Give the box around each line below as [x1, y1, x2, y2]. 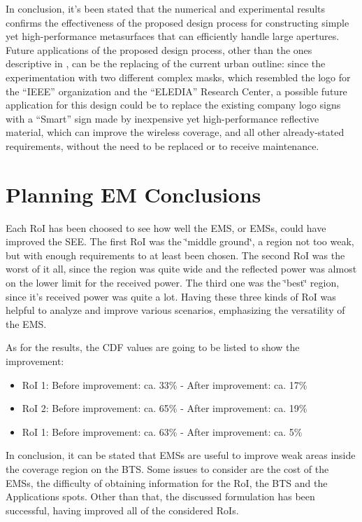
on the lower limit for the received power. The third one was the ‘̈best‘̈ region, [6, 275, 340, 290]
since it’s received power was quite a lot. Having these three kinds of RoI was [6, 289, 336, 303]
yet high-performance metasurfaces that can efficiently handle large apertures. [6, 29, 340, 43]
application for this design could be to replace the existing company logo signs [6, 97, 341, 112]
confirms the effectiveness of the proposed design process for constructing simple [6, 15, 349, 29]
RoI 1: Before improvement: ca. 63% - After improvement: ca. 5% [22, 424, 303, 439]
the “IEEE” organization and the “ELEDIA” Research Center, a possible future [6, 83, 347, 98]
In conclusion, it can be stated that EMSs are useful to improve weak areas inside [6, 448, 356, 462]
